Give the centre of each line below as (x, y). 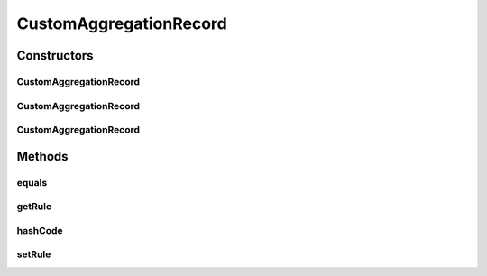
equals (32, 182)
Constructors (55, 55)
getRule (34, 207)
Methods (42, 156)
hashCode (40, 230)
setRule (34, 254)
